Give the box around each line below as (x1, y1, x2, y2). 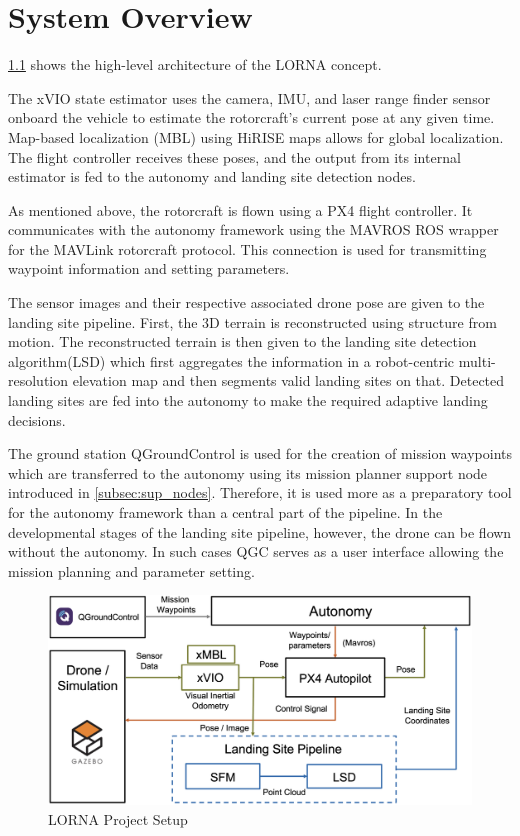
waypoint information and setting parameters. (8, 258, 290, 279)
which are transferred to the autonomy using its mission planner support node (8, 462, 488, 483)
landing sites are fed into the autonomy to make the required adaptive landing (8, 390, 488, 411)
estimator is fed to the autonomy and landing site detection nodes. (8, 166, 416, 187)
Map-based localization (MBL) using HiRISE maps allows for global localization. (8, 126, 504, 147)
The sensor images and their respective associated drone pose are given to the (8, 292, 485, 313)
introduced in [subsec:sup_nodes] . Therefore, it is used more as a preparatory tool (8, 482, 512, 503)
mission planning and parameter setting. (8, 560, 255, 581)
